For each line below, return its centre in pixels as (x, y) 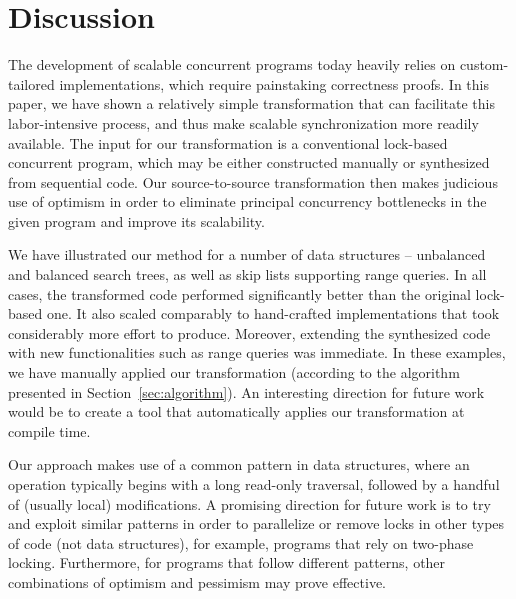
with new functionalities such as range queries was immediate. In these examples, (257, 352)
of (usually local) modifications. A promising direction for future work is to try (249, 503)
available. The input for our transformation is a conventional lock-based (228, 142)
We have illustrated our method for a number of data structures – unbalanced (247, 254)
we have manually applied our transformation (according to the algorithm (234, 372)
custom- (484, 64)
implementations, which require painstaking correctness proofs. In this (274, 83)
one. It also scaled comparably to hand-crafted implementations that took (273, 313)
